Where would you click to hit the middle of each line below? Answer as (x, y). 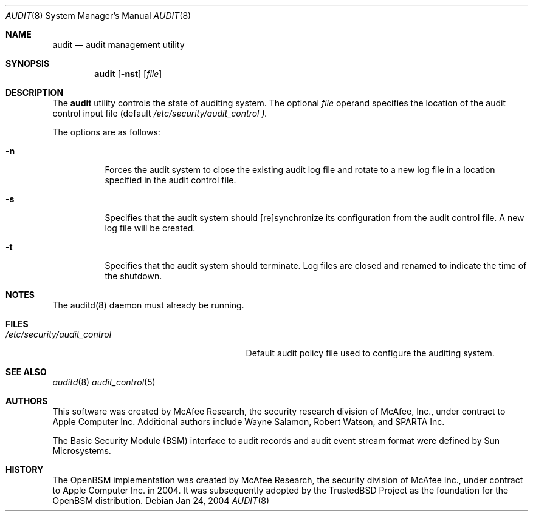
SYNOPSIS (28, 63)
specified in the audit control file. (170, 180)
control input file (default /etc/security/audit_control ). (160, 113)
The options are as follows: (106, 132)
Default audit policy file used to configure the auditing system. (370, 353)
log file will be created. (150, 228)
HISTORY (25, 470)
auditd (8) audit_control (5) (104, 382)
